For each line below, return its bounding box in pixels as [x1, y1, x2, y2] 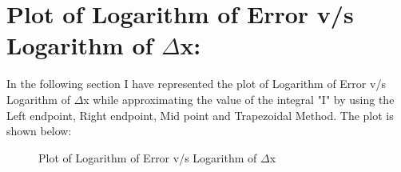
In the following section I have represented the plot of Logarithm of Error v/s [6, 75, 386, 92]
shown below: [6, 122, 72, 139]
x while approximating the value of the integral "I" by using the [83, 90, 395, 107]
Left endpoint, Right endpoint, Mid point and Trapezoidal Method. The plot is [6, 106, 394, 123]
